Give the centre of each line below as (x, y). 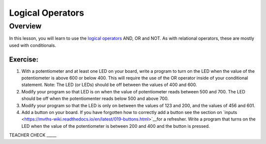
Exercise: (24, 59)
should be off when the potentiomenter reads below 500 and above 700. (95, 99)
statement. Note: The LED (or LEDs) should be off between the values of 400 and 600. (109, 85)
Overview (25, 26)
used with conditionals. (33, 45)
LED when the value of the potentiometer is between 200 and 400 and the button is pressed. (116, 126)
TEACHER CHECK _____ (33, 135)
